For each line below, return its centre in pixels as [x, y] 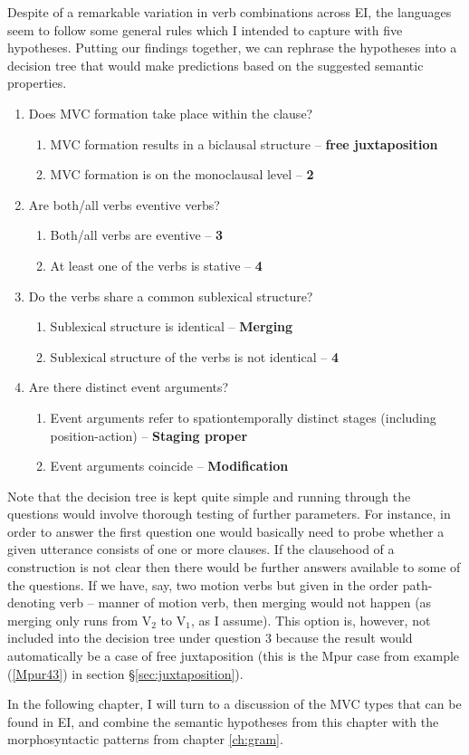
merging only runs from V [80, 620]
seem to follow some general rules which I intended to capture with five [205, 29]
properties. [37, 83]
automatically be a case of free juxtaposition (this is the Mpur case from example [234, 656]
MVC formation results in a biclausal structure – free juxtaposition [244, 143]
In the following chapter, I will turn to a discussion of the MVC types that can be [234, 704]
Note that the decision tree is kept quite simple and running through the [209, 496]
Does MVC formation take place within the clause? [171, 113]
